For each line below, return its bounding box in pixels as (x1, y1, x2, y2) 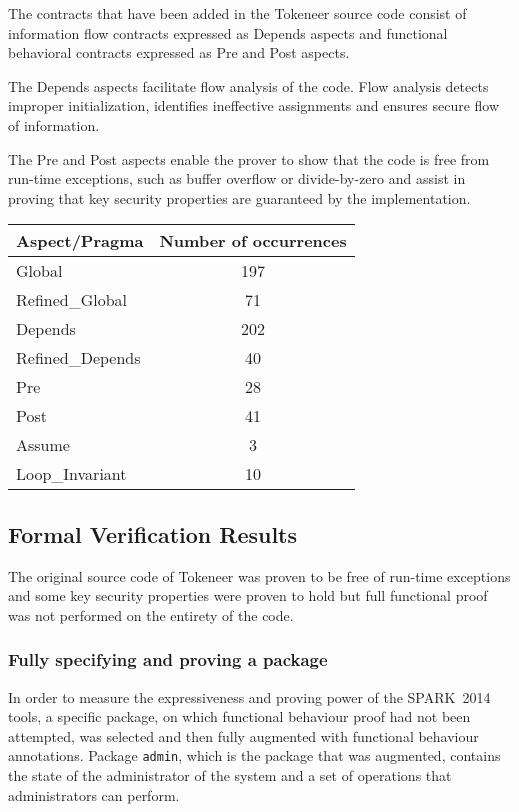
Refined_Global (16, 288, 128, 312)
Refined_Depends (16, 346, 141, 370)
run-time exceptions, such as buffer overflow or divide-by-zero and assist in (8, 168, 466, 189)
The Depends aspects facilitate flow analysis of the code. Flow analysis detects (8, 75, 489, 96)
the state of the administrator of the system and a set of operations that (8, 764, 452, 785)
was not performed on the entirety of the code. (8, 604, 294, 625)
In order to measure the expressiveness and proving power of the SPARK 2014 (8, 686, 491, 707)
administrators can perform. (8, 784, 180, 805)
